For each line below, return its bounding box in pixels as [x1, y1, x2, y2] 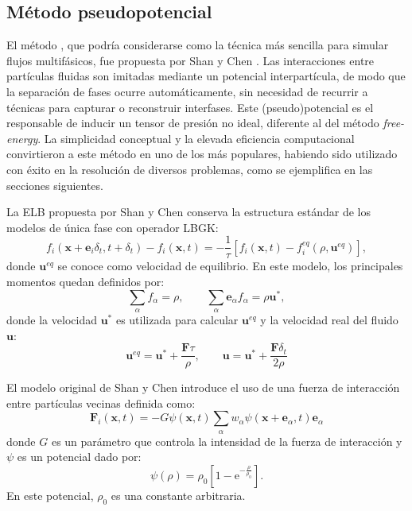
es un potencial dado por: [17, 448, 142, 465]
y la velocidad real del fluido [260, 312, 398, 328]
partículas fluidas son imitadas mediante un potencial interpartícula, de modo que [6, 68, 406, 84]
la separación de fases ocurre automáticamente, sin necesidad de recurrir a [6, 83, 368, 99]
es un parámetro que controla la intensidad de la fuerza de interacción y [51, 432, 402, 449]
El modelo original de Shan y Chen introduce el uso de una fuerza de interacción [6, 379, 400, 396]
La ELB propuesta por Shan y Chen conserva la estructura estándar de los [6, 203, 371, 220]
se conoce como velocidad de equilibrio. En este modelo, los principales [57, 257, 403, 274]
